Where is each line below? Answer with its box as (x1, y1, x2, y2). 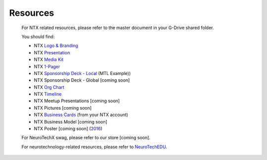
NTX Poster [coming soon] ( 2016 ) (34, 126, 102, 132)
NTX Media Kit (34, 57, 64, 63)
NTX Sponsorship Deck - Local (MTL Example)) (34, 70, 131, 76)
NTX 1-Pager (34, 63, 60, 69)
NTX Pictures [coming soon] (34, 105, 92, 111)
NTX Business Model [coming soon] (34, 119, 107, 124)
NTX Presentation (34, 49, 70, 55)
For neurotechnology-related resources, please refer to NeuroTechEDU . (21, 144, 168, 150)
